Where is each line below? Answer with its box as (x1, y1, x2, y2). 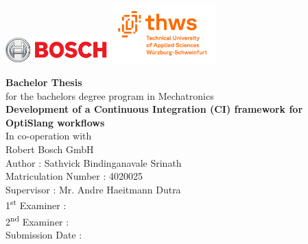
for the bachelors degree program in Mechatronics (5, 88, 214, 103)
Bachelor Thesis (5, 75, 82, 90)
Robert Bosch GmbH (5, 142, 94, 156)
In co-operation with (5, 128, 92, 143)
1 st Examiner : (5, 196, 67, 213)
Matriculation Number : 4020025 (5, 169, 143, 183)
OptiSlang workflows (5, 115, 105, 129)
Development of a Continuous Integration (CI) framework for (5, 102, 303, 116)
